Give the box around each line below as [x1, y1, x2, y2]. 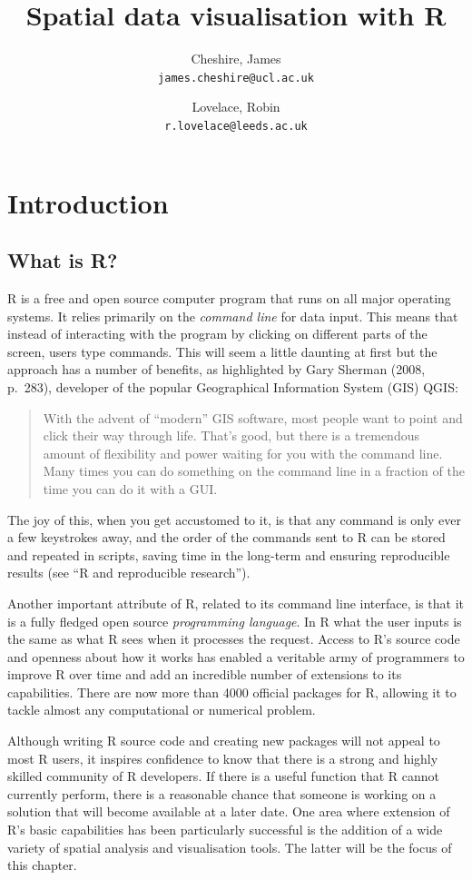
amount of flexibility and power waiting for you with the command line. [43, 443, 443, 462]
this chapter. [7, 855, 77, 875]
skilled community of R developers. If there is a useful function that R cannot [7, 766, 439, 786]
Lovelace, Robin [192, 97, 280, 116]
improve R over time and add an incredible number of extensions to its [7, 665, 402, 684]
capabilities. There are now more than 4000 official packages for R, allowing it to [7, 682, 457, 701]
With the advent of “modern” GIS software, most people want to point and [43, 408, 463, 427]
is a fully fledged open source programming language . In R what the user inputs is [7, 611, 462, 630]
